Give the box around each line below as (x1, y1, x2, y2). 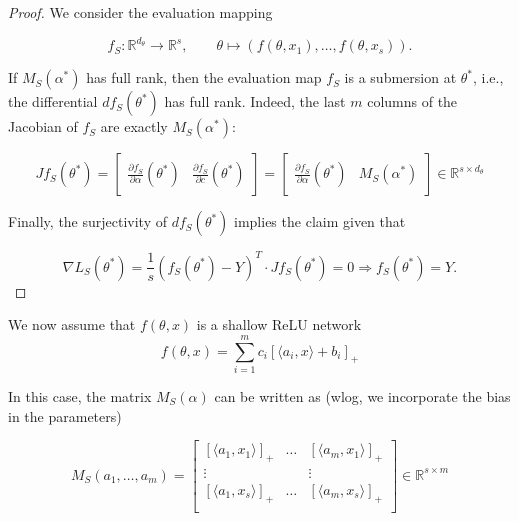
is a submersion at (344, 67, 457, 88)
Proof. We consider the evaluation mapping (8, 2, 273, 22)
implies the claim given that (234, 211, 406, 232)
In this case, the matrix (8, 385, 152, 406)
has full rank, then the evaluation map (86, 67, 322, 88)
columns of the (367, 91, 458, 112)
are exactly (100, 116, 168, 137)
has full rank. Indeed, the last (164, 91, 346, 112)
